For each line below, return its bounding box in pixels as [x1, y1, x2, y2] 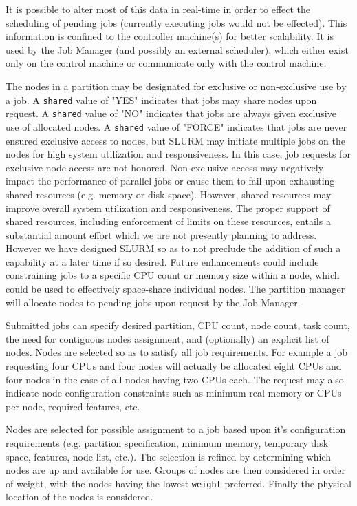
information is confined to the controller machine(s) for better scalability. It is [6, 29, 334, 43]
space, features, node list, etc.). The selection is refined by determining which [6, 449, 331, 463]
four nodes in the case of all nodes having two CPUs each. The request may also [6, 372, 344, 386]
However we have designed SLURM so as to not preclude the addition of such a [6, 241, 341, 255]
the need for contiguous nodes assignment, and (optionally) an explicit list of [6, 331, 329, 346]
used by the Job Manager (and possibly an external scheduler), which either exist [6, 42, 349, 56]
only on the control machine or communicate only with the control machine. [6, 56, 327, 70]
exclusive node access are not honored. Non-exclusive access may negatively [6, 160, 324, 174]
